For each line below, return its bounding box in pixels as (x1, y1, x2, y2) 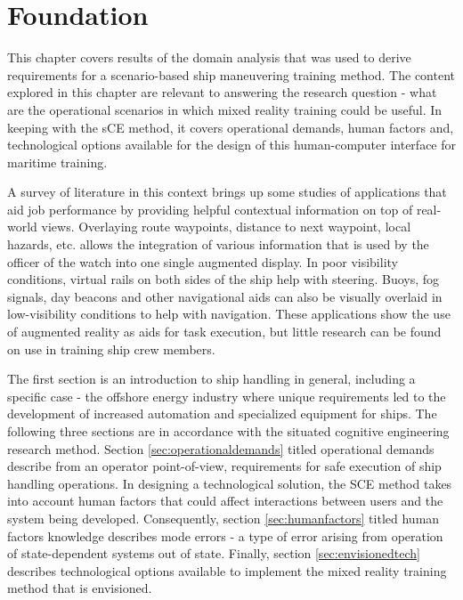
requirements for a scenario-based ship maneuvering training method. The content (7, 65, 455, 84)
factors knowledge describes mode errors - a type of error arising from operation (7, 526, 443, 545)
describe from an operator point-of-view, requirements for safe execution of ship (7, 457, 442, 475)
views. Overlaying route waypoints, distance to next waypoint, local (41, 217, 411, 236)
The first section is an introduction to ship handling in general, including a (7, 369, 416, 388)
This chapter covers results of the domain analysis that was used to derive (7, 48, 411, 67)
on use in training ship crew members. (7, 339, 215, 358)
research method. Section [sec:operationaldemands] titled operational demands (7, 439, 435, 458)
